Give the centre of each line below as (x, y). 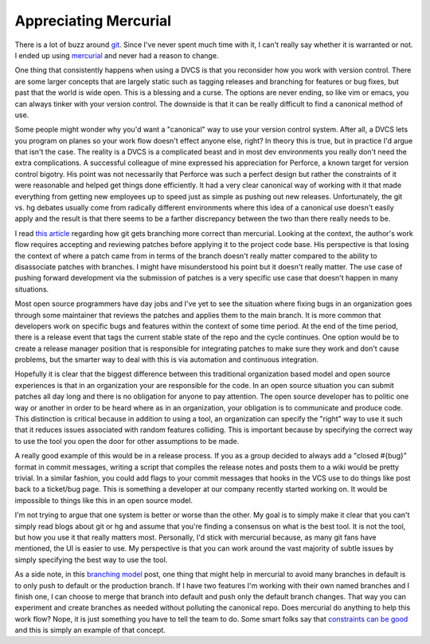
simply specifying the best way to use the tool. (91, 560)
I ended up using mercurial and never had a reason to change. (117, 55)
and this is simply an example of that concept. (90, 630)
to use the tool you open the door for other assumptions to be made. (127, 441)
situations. (32, 289)
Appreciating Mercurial (93, 21)
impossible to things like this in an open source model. (104, 500)
